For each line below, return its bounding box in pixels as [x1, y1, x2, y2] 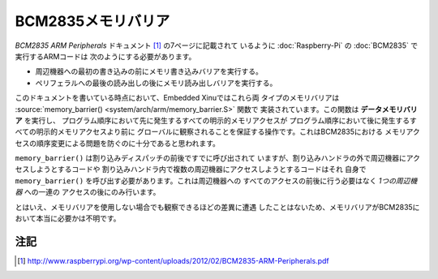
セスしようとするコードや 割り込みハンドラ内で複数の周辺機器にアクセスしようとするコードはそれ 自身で [15, 165, 367, 174]
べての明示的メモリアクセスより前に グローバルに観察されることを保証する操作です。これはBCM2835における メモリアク [15, 127, 421, 137]
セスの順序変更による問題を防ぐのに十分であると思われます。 [15, 138, 221, 148]
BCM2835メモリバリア [15, 12, 170, 30]
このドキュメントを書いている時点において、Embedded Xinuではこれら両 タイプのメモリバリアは [15, 93, 340, 103]
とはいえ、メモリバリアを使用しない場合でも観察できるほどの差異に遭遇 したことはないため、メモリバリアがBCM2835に [15, 202, 420, 212]
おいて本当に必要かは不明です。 [15, 213, 121, 223]
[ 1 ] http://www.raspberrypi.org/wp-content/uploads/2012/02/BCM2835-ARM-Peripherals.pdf [17, 255, 329, 265]
